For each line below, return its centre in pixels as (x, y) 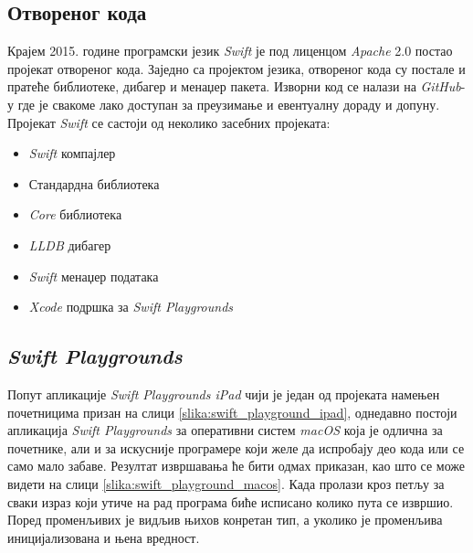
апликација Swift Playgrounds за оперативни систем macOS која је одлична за (225, 430)
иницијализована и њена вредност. (104, 537)
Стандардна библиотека (94, 183)
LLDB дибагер (70, 245)
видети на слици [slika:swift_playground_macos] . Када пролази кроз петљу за (226, 483)
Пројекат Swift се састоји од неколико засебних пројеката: (169, 122)
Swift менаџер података (94, 276)
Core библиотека (75, 214)
